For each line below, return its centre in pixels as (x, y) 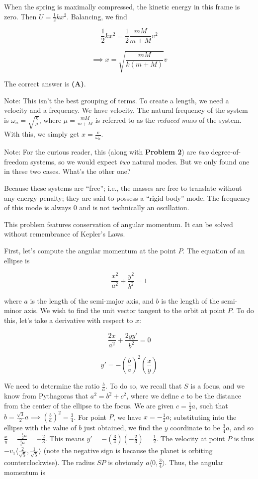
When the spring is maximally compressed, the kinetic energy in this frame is (122, 6)
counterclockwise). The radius (49, 462)
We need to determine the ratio (52, 386)
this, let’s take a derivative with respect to (69, 320)
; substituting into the (203, 417)
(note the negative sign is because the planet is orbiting (128, 450)
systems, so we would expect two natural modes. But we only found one (140, 161)
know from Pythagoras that (46, 396)
